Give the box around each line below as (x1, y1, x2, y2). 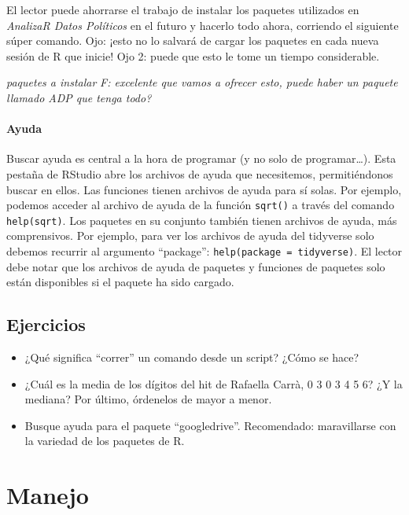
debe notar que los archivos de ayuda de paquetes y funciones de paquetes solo (6, 258, 385, 274)
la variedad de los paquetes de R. (24, 432, 185, 449)
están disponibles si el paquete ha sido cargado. (6, 274, 234, 290)
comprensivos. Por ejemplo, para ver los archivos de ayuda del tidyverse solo (6, 227, 374, 244)
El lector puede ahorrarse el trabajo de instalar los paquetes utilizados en (6, 2, 359, 17)
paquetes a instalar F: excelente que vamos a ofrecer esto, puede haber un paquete (6, 74, 398, 90)
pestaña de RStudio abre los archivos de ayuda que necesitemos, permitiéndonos (6, 165, 393, 182)
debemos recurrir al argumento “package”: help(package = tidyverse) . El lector (6, 243, 403, 259)
